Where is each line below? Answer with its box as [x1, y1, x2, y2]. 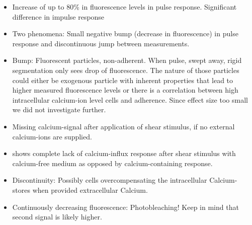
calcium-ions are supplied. [12, 131, 92, 141]
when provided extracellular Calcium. [32, 184, 148, 195]
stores [12, 184, 30, 195]
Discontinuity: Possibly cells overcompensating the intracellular [12, 175, 207, 185]
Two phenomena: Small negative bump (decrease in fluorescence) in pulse [12, 28, 238, 39]
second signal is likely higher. [12, 211, 102, 222]
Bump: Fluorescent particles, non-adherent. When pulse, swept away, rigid [12, 55, 242, 65]
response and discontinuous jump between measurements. [12, 38, 190, 48]
